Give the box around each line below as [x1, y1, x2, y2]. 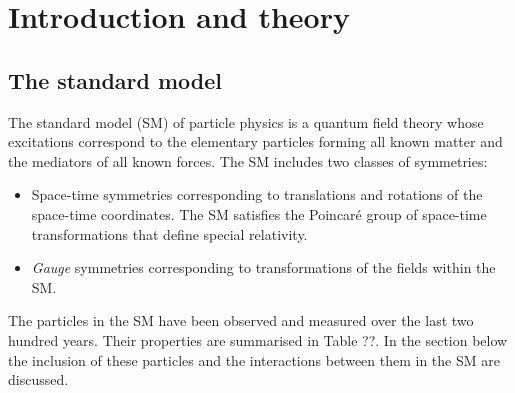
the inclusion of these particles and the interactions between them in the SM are [8, 349, 500, 370]
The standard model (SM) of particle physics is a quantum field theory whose [8, 111, 484, 132]
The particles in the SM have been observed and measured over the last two [8, 310, 474, 331]
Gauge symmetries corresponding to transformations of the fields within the [31, 257, 496, 278]
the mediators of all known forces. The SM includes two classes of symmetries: [8, 150, 488, 171]
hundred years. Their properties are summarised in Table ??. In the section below [8, 329, 508, 350]
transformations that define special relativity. [31, 223, 308, 244]
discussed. [8, 369, 69, 390]
